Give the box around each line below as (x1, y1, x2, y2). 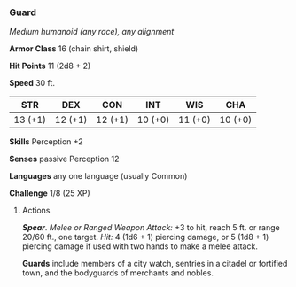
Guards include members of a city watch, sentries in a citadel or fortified (21, 259, 288, 269)
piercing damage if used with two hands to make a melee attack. (21, 241, 259, 252)
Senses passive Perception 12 (9, 153, 120, 165)
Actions (21, 206, 51, 216)
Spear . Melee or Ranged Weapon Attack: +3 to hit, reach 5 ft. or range (21, 222, 281, 233)
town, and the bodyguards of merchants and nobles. (21, 268, 214, 278)
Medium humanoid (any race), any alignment (9, 27, 175, 37)
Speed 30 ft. (9, 78, 56, 89)
